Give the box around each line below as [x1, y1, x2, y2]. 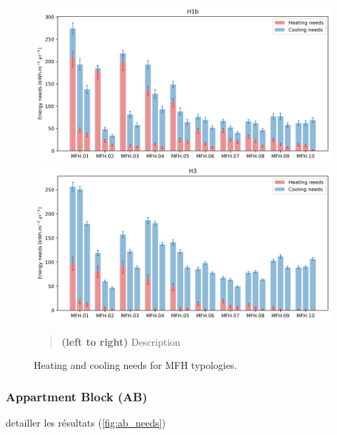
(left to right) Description [61, 334, 180, 349]
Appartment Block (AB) [6, 387, 147, 405]
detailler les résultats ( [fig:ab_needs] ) [6, 415, 166, 430]
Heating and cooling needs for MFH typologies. [34, 358, 237, 372]
